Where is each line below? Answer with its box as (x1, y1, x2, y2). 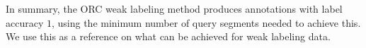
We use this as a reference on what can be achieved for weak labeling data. (6, 29, 331, 44)
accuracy (6, 15, 44, 30)
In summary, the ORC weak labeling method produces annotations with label (6, 1, 343, 16)
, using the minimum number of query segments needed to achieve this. (51, 15, 361, 30)
